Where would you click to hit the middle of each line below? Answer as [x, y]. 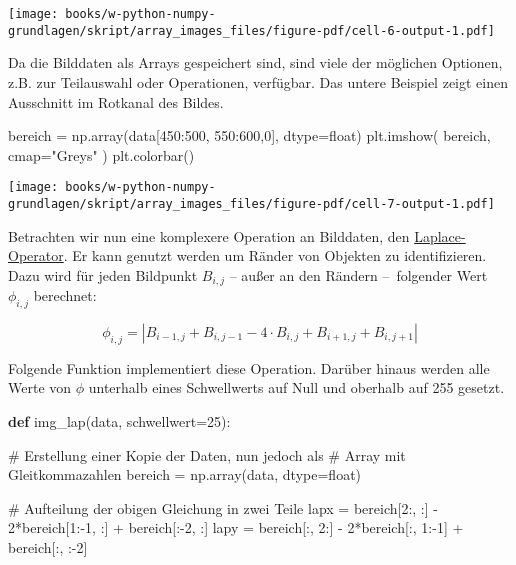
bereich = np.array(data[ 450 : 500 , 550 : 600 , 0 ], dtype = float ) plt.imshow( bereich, [249, 135]
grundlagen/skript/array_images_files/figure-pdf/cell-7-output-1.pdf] [251, 203]
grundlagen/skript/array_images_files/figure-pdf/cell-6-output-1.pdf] [251, 30]
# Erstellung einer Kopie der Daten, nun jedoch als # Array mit [207, 454]
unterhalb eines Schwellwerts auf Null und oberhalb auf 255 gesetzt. [296, 387]
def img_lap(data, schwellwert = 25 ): [119, 421]
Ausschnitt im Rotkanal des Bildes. [116, 101]
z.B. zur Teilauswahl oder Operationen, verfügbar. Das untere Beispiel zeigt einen [258, 81]
